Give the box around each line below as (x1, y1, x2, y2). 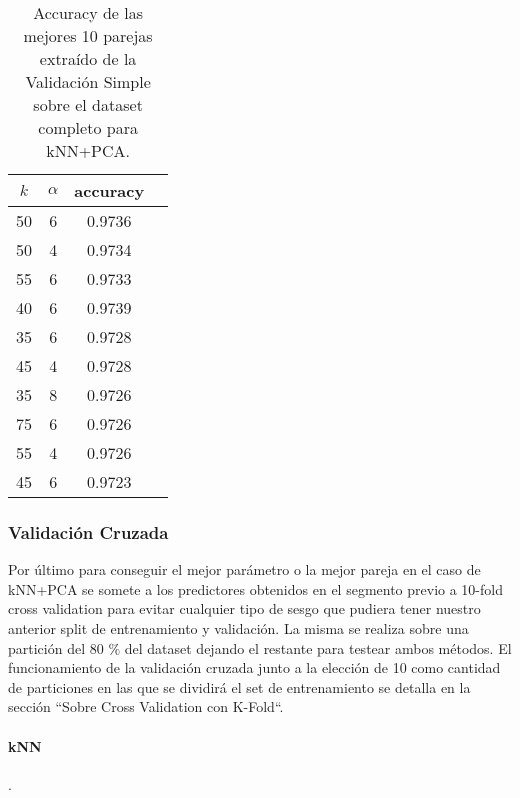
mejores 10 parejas (23, 24, 153, 47)
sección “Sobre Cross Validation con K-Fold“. (8, 696, 284, 717)
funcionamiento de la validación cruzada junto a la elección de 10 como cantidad (8, 657, 501, 678)
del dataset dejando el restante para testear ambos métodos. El (124, 637, 512, 658)
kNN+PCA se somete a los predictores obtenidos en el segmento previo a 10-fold (8, 578, 503, 599)
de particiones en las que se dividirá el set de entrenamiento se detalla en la (8, 676, 471, 697)
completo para (38, 116, 138, 139)
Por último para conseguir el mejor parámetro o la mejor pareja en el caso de (8, 559, 481, 580)
